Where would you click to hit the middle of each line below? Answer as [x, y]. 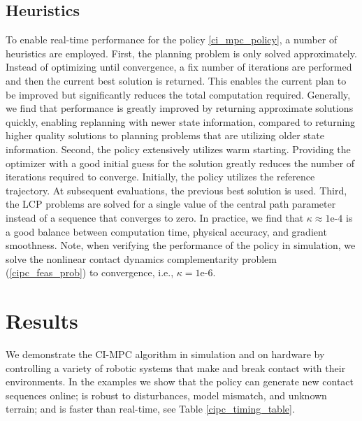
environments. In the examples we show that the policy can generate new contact [180, 381]
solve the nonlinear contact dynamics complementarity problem [141, 258]
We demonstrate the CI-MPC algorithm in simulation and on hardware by [165, 354]
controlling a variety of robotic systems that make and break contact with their [176, 368]
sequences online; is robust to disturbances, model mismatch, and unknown [166, 395]
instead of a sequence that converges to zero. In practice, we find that [155, 217]
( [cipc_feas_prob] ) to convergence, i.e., [90, 272]
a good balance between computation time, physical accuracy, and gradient [166, 231]
